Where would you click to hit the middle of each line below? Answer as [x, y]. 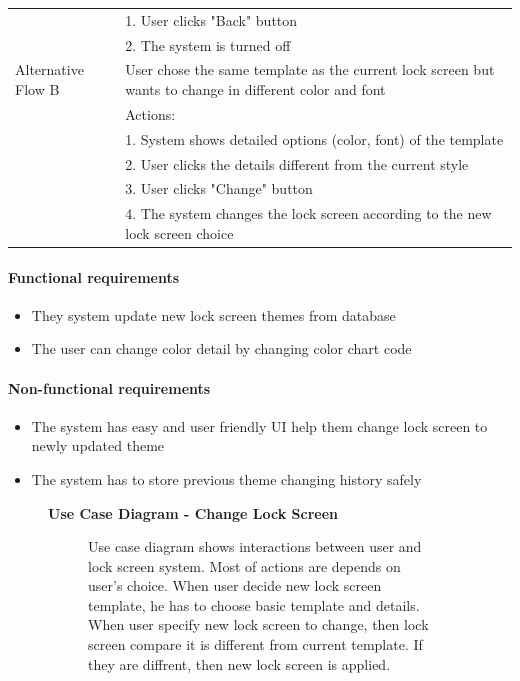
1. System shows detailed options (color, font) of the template [314, 138]
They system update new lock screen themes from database [213, 314]
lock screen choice [179, 232]
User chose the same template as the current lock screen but [310, 69]
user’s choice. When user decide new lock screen [235, 585]
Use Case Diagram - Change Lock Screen [193, 512]
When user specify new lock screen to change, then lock [258, 624]
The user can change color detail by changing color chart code [221, 348]
